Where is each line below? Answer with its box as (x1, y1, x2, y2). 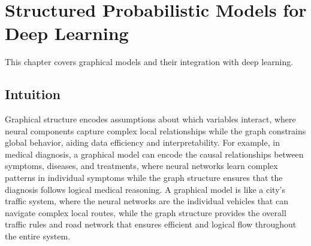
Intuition (5, 85, 61, 103)
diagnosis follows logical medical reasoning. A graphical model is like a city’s (5, 183, 285, 195)
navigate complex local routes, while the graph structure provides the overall (5, 206, 286, 219)
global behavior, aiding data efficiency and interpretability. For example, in (5, 136, 280, 149)
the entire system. (5, 230, 71, 242)
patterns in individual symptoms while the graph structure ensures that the (5, 171, 283, 184)
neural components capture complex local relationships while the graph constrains (5, 124, 306, 137)
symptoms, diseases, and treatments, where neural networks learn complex (5, 159, 278, 172)
